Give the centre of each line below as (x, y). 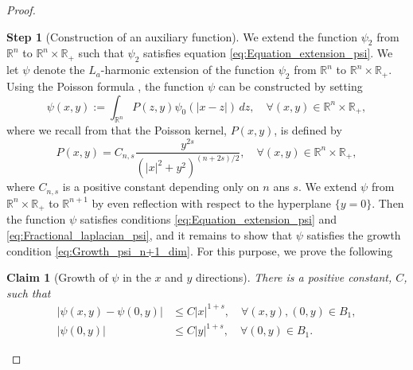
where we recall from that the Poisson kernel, (117, 130)
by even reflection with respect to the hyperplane (211, 203)
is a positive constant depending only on (161, 187)
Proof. (21, 10)
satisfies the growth (354, 234)
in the (137, 277)
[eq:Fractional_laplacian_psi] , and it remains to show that (150, 234)
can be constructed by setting (290, 86)
